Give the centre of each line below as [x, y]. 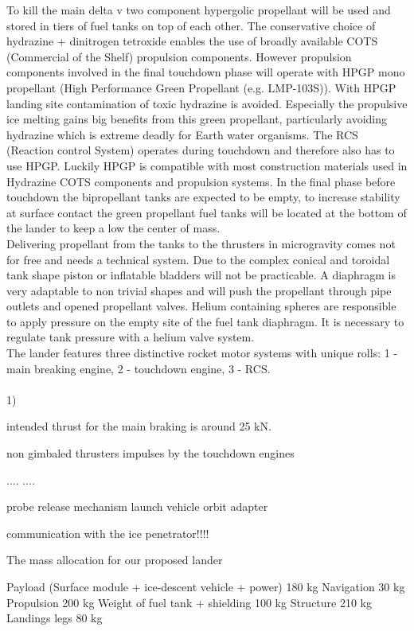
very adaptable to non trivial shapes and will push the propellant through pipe [199, 290]
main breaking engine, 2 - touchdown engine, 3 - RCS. [139, 368]
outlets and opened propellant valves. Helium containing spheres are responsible [201, 306]
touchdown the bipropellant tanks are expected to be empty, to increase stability [203, 197]
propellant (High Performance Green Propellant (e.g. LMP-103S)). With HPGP [201, 87]
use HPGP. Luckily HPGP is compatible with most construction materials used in [207, 165]
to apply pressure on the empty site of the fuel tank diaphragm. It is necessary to [205, 321]
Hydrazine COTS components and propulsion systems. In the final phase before [201, 181]
